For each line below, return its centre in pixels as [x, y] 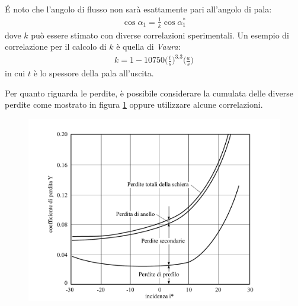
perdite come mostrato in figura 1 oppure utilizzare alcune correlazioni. [134, 104]
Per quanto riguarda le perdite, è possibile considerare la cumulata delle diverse [149, 93]
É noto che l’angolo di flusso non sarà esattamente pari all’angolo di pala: [138, 9]
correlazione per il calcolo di [56, 46]
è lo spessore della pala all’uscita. [94, 73]
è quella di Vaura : [148, 46]
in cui [15, 73]
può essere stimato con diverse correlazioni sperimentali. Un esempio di [160, 35]
